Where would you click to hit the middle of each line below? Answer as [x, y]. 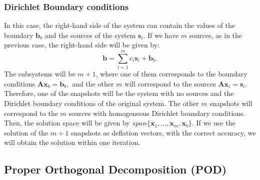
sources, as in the [216, 35]
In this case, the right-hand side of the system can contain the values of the [120, 25]
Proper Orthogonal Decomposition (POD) [115, 169]
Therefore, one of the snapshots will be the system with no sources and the [119, 93]
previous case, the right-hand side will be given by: [82, 45]
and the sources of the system [90, 35]
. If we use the [213, 123]
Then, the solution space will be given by [67, 123]
